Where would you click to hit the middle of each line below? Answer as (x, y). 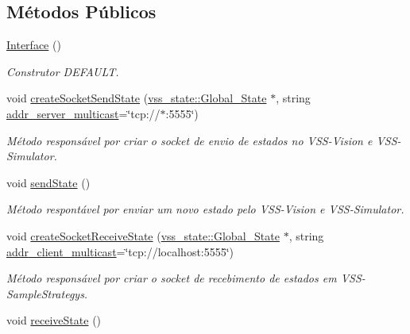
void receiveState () (54, 320)
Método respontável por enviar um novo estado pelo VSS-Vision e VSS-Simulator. (205, 209)
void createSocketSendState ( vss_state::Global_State (137, 98)
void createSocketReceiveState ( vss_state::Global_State (143, 235)
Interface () (34, 45)
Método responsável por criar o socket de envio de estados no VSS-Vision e (190, 140)
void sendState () (48, 182)
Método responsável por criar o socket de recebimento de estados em (172, 278)
